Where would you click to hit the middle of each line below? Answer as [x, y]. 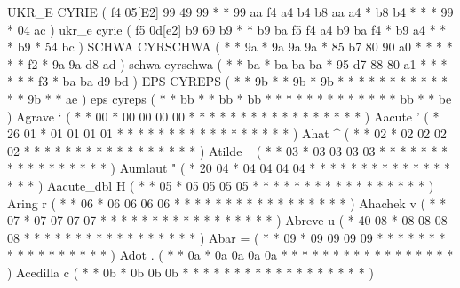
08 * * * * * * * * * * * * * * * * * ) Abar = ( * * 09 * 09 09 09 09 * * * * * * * [226, 237]
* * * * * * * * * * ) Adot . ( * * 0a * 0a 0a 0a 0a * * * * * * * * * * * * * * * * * [230, 255]
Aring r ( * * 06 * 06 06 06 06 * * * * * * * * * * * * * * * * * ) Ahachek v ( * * [227, 202]
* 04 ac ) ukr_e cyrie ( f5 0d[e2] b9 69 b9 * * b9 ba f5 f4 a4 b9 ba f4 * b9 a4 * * [227, 29]
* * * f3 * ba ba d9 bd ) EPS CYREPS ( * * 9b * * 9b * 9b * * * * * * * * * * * [227, 81]
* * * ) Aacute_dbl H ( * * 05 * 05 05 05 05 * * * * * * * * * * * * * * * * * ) [221, 185]
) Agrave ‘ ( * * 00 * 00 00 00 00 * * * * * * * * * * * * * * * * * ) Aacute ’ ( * [223, 116]
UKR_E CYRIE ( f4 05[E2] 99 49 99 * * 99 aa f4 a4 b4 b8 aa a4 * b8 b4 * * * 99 [230, 12]
